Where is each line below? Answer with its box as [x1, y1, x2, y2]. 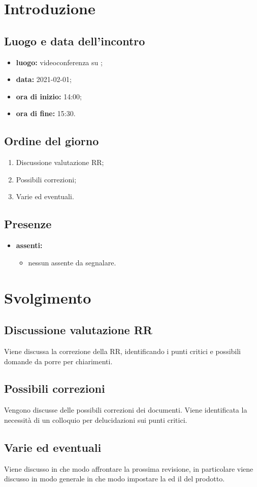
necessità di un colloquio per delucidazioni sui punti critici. [4, 414, 187, 425]
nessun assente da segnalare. [28, 257, 116, 267]
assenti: [16, 240, 43, 251]
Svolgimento [4, 287, 91, 308]
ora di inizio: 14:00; [16, 91, 82, 101]
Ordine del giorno [4, 133, 99, 149]
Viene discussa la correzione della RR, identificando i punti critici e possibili [4, 345, 241, 356]
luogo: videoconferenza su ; [16, 57, 103, 67]
